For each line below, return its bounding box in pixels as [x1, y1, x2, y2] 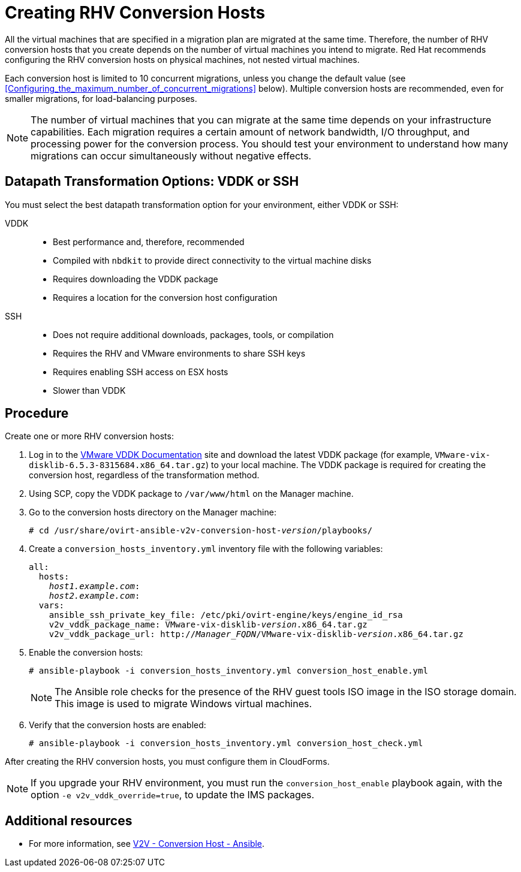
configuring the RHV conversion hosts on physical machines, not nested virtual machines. [5, 54, 360, 65]
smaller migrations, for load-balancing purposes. [5, 93, 197, 104]
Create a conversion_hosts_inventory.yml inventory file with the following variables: [29, 544, 383, 554]
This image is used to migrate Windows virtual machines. [55, 698, 312, 710]
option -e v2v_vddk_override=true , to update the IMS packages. [31, 789, 315, 801]
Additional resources [5, 813, 132, 828]
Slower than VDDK [53, 385, 126, 396]
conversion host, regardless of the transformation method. [29, 470, 260, 481]
